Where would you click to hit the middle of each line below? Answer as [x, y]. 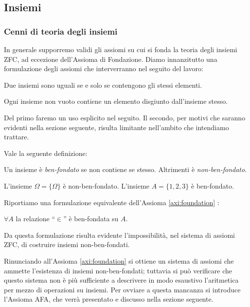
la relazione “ [36, 219]
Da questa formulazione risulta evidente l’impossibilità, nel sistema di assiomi [119, 235]
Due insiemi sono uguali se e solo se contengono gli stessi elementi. [103, 85]
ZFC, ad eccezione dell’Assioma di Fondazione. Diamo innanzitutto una [111, 59]
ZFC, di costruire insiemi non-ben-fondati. [67, 244]
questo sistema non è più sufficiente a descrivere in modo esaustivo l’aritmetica [121, 280]
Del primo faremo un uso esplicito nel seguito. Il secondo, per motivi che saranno [125, 117]
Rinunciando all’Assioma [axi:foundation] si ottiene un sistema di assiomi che [119, 260]
